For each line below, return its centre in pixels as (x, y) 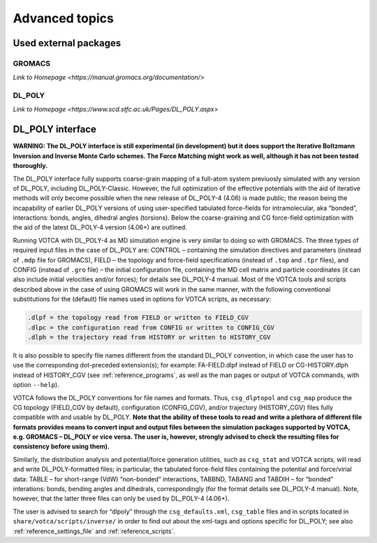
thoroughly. (30, 166)
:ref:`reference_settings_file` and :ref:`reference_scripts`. (94, 531)
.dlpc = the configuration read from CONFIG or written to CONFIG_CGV (151, 327)
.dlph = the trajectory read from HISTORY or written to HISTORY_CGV (149, 337)
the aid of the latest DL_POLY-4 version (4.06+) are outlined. (100, 227)
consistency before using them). (61, 446)
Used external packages (67, 43)
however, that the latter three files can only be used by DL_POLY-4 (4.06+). (121, 499)
